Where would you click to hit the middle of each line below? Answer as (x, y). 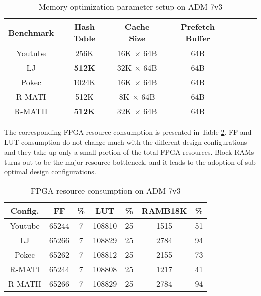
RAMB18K (164, 210)
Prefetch (198, 26)
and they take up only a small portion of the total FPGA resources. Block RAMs (129, 152)
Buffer (198, 38)
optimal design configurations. (50, 171)
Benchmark (31, 32)
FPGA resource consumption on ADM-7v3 (105, 190)
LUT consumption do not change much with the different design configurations (126, 142)
